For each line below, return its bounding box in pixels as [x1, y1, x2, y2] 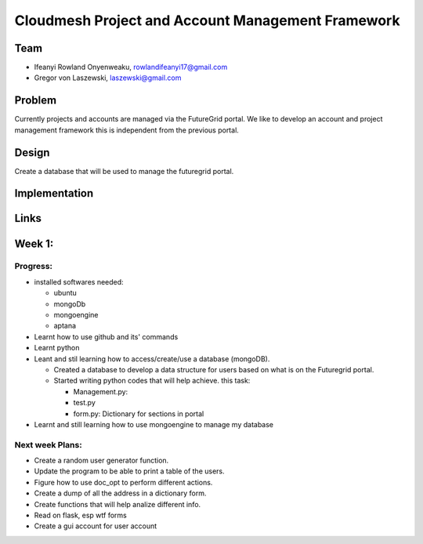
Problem [14, 94, 57, 107]
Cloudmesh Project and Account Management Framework [14, 12, 400, 29]
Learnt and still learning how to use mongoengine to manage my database [34, 419, 274, 429]
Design [14, 146, 50, 159]
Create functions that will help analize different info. [34, 499, 201, 509]
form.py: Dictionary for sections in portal [73, 408, 204, 419]
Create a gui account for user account [34, 521, 157, 531]
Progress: [14, 261, 53, 272]
